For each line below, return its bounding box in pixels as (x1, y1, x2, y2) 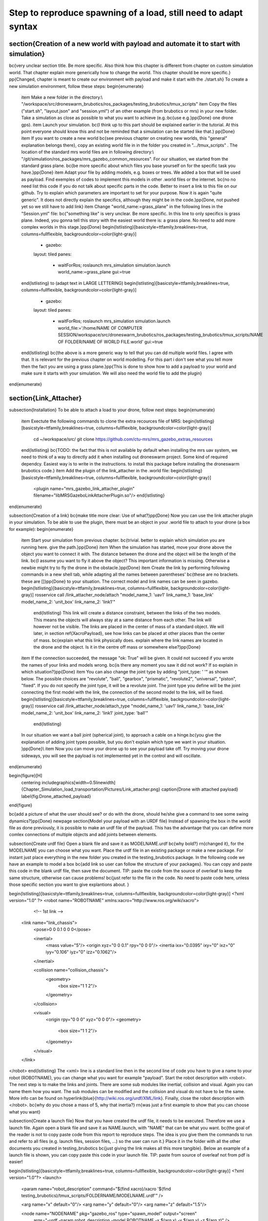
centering (21, 779, 41, 785)
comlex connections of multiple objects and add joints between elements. (9, 832, 157, 838)
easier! (9, 1159, 23, 1165)
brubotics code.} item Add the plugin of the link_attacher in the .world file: (21, 468, 170, 474)
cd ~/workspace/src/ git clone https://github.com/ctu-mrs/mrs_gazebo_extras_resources (33, 436, 213, 442)
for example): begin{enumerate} (9, 526, 74, 532)
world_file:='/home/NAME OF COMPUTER (58, 325, 143, 331)
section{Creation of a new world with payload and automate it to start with (9, 40, 240, 48)
